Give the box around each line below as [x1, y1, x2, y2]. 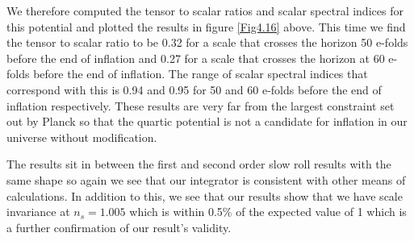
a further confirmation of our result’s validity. [6, 218, 232, 235]
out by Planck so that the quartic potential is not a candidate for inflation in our [6, 113, 408, 130]
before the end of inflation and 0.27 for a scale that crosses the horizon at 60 [6, 49, 385, 66]
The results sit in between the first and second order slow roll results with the [6, 156, 391, 172]
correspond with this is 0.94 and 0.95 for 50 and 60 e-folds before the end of [6, 81, 382, 98]
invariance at [6, 203, 70, 220]
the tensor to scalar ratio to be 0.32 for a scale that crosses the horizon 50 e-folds [6, 34, 408, 51]
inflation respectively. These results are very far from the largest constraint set [6, 97, 395, 114]
